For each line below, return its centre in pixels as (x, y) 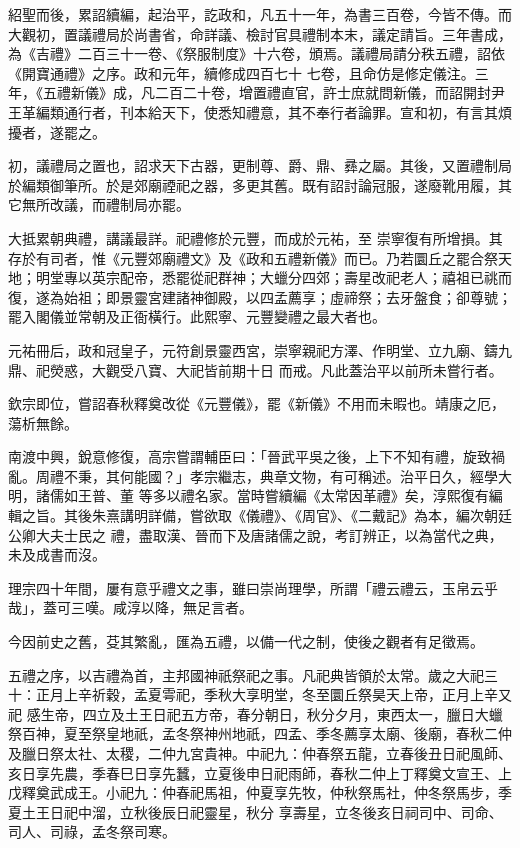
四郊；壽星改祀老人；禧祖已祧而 (406, 277)
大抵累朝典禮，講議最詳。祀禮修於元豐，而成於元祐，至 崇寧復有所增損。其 (255, 237)
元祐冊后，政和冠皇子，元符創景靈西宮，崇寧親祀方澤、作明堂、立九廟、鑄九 (260, 349)
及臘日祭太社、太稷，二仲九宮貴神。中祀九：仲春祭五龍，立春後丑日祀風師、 (260, 753)
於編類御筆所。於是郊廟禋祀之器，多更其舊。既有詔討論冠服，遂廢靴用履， (253, 184)
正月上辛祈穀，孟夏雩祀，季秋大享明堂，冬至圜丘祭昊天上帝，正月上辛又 (273, 694)
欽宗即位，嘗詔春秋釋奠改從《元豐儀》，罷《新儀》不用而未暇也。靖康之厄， (256, 403)
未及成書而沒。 (57, 554)
